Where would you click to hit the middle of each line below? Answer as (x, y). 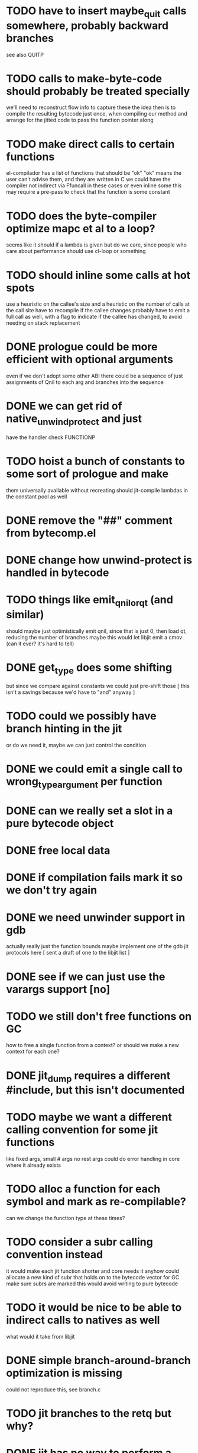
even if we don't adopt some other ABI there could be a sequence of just (95, 376)
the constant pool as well (37, 497)
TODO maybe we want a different (89, 1117)
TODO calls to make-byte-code (84, 79)
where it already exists (33, 1165)
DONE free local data (58, 851)
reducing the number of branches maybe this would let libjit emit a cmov (94, 637)
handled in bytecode (58, 573)
